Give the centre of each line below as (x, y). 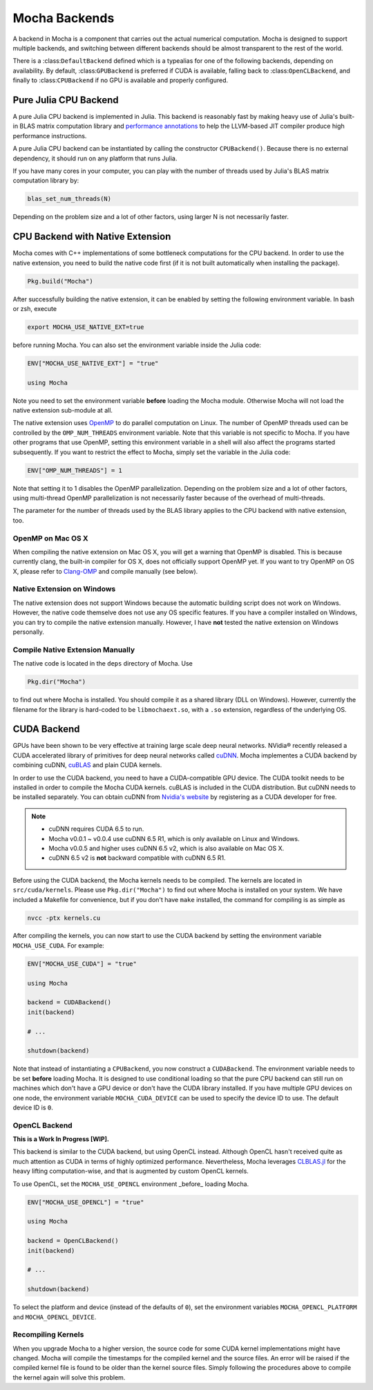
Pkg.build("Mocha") (60, 281)
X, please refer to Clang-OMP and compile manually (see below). (105, 571)
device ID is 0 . (33, 1107)
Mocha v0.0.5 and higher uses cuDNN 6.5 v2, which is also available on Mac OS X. (166, 848)
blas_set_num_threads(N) (69, 199)
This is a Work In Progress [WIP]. (61, 1139)
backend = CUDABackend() (69, 1003)
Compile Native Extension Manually (74, 650)
